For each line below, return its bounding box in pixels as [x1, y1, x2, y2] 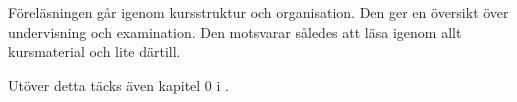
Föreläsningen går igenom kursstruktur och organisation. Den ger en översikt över [8, 2, 509, 22]
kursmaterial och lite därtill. [8, 41, 181, 62]
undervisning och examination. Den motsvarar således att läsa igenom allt [8, 21, 462, 42]
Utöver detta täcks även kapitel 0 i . [8, 74, 229, 95]
